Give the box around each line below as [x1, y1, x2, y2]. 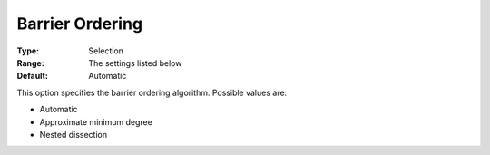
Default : [16, 71, 49, 82]
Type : [16, 45, 40, 56]
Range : [16, 57, 44, 68]
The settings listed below [88, 57, 182, 68]
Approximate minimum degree [39, 116, 153, 127]
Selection [88, 45, 124, 56]
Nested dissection [39, 129, 108, 140]
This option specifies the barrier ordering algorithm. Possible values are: [16, 87, 288, 98]
